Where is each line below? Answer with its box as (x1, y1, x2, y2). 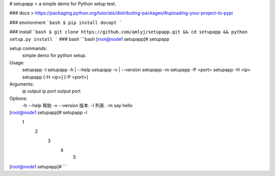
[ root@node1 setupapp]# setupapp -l (9, 110, 88, 116)
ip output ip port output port (22, 88, 81, 94)
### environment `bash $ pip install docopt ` (9, 19, 122, 26)
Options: (9, 95, 28, 102)
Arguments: (9, 81, 34, 87)
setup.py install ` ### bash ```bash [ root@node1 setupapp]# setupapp (9, 36, 170, 42)
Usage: (9, 59, 25, 66)
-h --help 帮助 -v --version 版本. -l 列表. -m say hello (22, 103, 133, 109)
